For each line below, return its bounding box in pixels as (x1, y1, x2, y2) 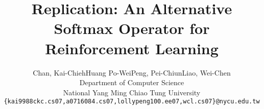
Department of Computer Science (79, 77, 184, 88)
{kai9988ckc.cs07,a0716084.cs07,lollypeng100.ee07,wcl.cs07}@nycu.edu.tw (4, 98, 260, 105)
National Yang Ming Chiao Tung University (63, 87, 201, 97)
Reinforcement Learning (45, 38, 219, 58)
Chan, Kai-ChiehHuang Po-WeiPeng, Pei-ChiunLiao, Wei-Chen (33, 67, 231, 78)
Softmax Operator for (54, 18, 210, 39)
